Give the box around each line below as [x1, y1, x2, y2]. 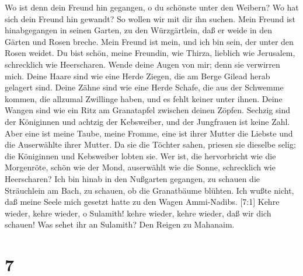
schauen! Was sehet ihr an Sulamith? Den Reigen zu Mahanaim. [5, 218, 235, 230]
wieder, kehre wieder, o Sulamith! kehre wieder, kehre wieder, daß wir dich [5, 207, 271, 219]
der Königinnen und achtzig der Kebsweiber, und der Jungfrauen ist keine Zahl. [5, 115, 290, 127]
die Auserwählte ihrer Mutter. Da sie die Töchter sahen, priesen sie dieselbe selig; [5, 138, 296, 151]
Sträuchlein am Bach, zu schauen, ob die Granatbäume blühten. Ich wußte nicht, [5, 184, 294, 196]
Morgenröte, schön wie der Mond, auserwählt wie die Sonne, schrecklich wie [5, 161, 276, 173]
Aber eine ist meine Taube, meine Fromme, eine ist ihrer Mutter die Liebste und [5, 127, 293, 139]
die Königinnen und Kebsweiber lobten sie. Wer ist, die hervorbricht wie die [5, 149, 276, 162]
